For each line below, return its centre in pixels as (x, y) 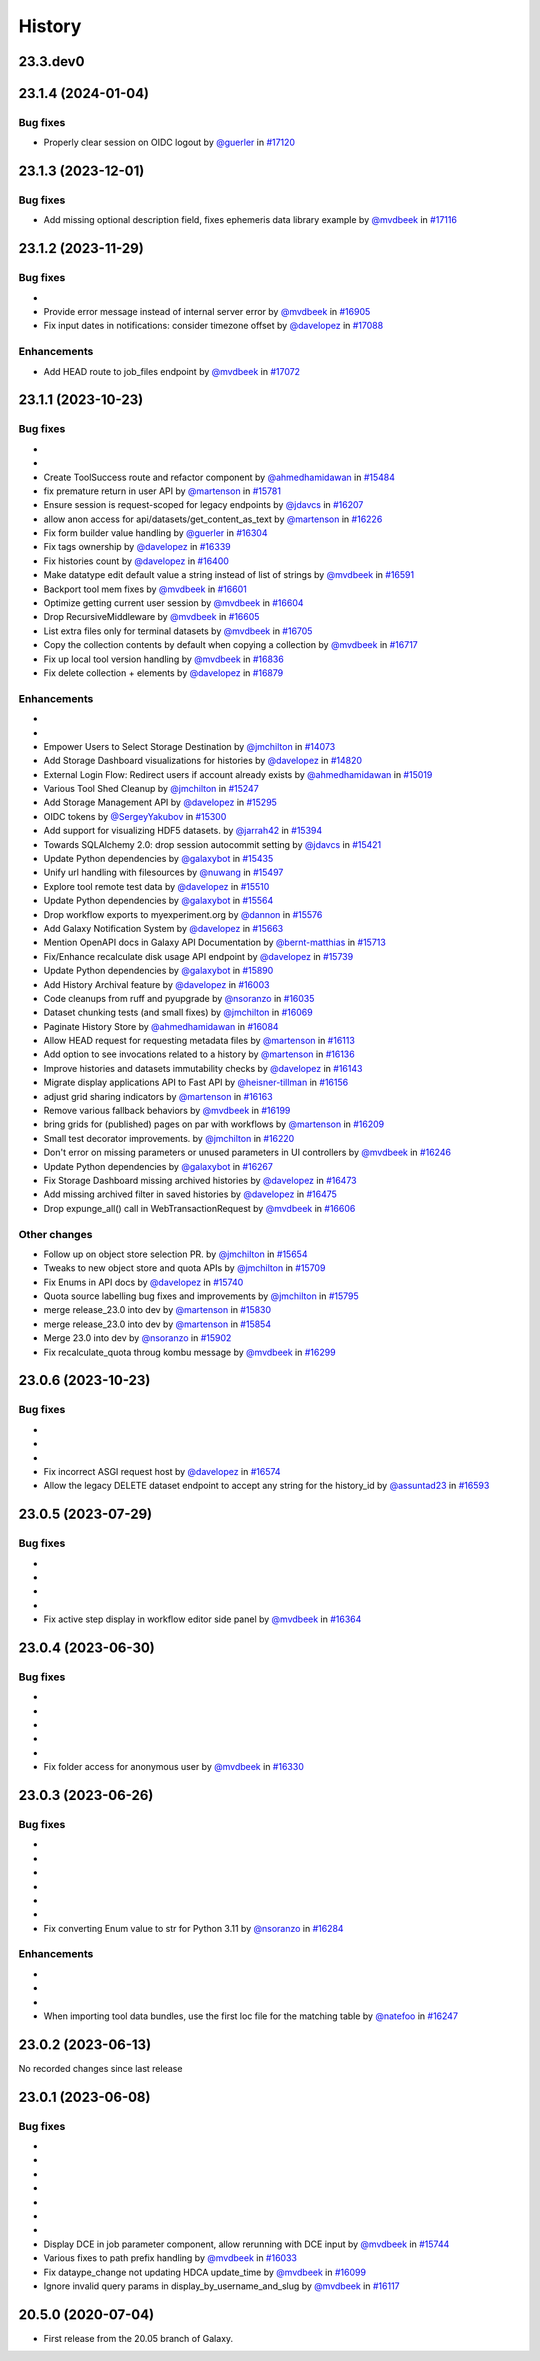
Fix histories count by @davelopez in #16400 (136, 561)
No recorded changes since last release (100, 2068)
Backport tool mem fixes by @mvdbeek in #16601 (145, 589)
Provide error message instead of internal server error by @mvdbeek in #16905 (207, 312)
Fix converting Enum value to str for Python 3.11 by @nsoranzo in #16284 (193, 1928)
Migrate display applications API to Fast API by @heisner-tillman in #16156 (196, 1082)
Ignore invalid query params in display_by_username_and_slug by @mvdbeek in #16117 (221, 2286)
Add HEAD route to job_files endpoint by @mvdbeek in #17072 (171, 371)
